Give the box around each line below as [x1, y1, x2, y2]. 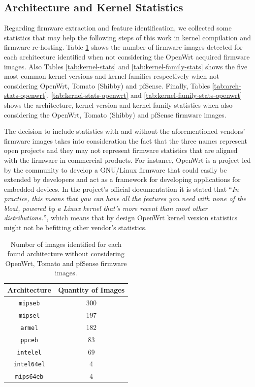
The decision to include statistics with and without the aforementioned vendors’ [4, 126, 245, 136]
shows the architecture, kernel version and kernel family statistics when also [4, 99, 233, 110]
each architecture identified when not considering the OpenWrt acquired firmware [4, 51, 250, 61]
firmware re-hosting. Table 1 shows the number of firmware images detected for [4, 42, 243, 52]
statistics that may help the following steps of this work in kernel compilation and [4, 32, 251, 42]
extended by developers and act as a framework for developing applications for [4, 174, 241, 184]
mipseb [18, 299, 40, 307]
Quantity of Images [58, 285, 125, 295]
